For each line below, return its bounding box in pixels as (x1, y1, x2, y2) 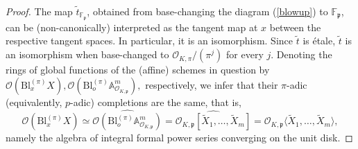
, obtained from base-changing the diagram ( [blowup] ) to (87, 4, 328, 18)
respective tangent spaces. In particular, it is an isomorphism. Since (6, 33, 293, 48)
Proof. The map (6, 4, 73, 18)
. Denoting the (271, 47, 332, 62)
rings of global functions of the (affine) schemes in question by (6, 62, 270, 77)
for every (226, 47, 264, 62)
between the (269, 19, 321, 34)
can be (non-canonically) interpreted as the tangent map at (6, 19, 258, 34)
